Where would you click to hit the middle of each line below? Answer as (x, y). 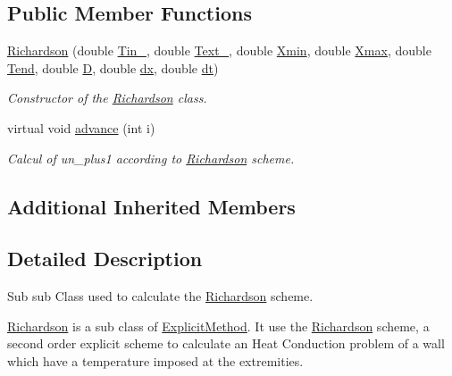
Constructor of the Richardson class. (107, 98)
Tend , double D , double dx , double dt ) (113, 67)
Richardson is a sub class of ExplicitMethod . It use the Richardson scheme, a (218, 326)
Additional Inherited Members (151, 206)
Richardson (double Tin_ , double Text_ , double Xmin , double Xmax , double (219, 50)
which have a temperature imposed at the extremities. (155, 360)
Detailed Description (105, 259)
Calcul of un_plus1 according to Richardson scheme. (151, 158)
